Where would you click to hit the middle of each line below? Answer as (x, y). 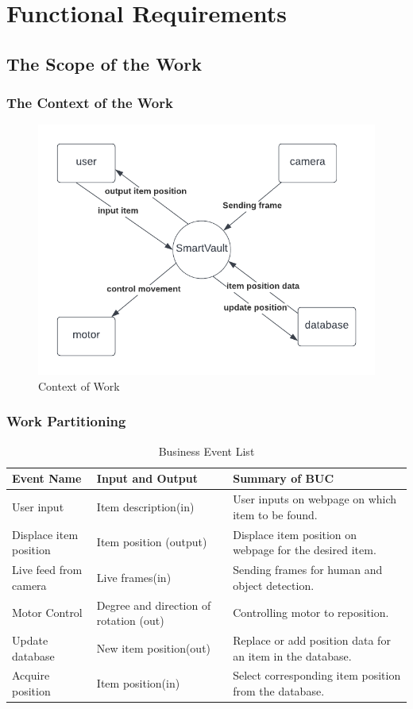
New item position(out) (154, 647)
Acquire (31, 675)
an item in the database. (292, 655)
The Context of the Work (90, 103)
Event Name (47, 478)
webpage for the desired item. (305, 550)
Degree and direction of (154, 605)
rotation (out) (130, 620)
